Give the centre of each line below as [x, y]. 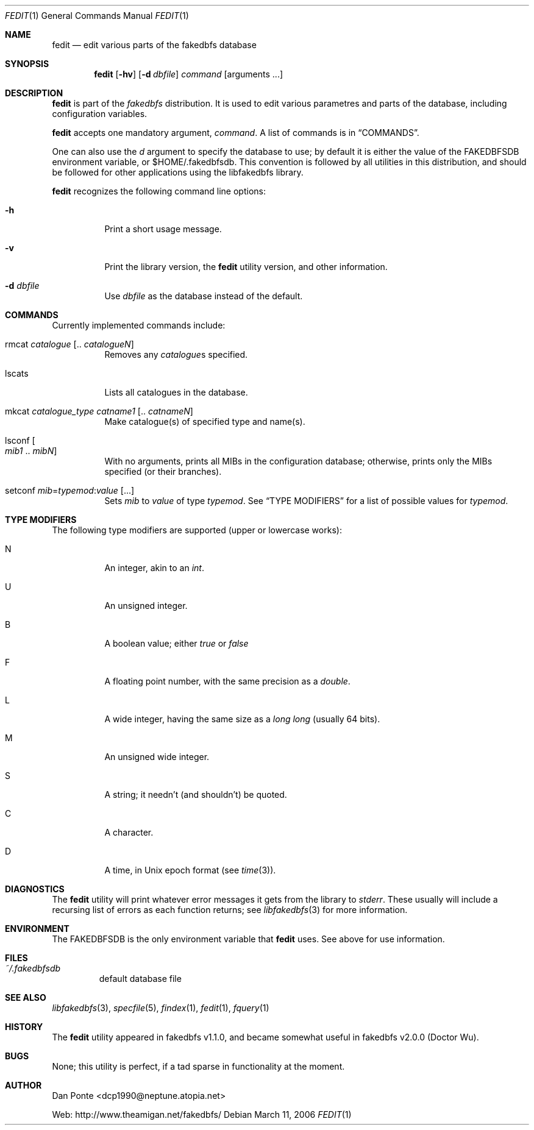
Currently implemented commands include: [139, 325]
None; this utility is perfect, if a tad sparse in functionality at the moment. [198, 1066]
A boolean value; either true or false [176, 643]
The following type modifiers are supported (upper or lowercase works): [197, 530]
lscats [17, 373]
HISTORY [24, 1027]
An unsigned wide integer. [157, 757]
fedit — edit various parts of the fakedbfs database [154, 45]
